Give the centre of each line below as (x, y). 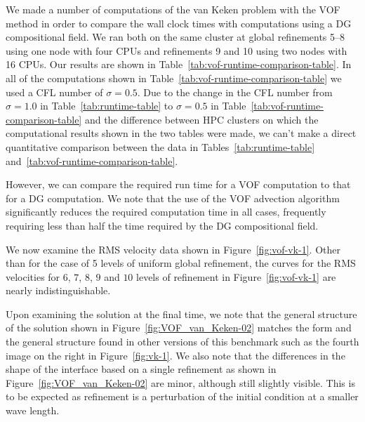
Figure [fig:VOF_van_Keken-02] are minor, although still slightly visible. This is (180, 382)
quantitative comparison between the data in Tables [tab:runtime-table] (160, 146)
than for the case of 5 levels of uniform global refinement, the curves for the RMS (181, 263)
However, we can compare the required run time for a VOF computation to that (178, 184)
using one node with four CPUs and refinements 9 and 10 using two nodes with (177, 50)
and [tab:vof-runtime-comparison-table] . (92, 160)
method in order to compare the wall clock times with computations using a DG (179, 23)
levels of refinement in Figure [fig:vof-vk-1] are (236, 276)
